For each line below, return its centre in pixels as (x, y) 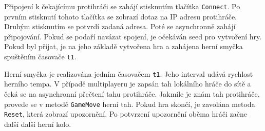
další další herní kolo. (38, 124)
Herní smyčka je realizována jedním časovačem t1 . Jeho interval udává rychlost (129, 73)
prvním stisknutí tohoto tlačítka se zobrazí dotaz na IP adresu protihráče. (120, 16)
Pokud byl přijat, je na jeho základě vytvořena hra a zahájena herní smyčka (124, 46)
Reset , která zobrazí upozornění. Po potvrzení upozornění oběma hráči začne (126, 114)
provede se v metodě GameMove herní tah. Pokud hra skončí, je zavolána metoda (130, 104)
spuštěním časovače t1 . (40, 57)
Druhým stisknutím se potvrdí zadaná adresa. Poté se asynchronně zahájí (120, 26)
